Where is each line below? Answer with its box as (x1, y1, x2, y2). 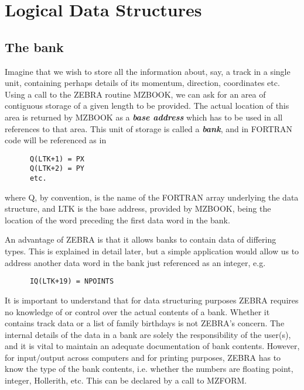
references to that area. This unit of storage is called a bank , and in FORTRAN (5, 122, 292, 134)
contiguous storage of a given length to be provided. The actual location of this (5, 99, 289, 112)
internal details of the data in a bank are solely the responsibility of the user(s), (5, 328, 291, 340)
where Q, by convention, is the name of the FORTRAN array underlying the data (5, 191, 299, 203)
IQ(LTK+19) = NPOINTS (29, 277, 114, 286)
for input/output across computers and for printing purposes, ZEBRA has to (5, 351, 281, 363)
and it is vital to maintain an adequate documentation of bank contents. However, (5, 340, 300, 352)
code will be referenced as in (5, 134, 107, 146)
